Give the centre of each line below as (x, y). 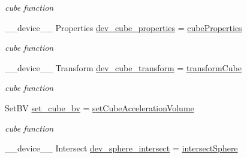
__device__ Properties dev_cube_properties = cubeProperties (123, 27)
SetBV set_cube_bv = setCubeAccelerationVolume (100, 107)
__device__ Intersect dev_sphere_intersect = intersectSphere (121, 148)
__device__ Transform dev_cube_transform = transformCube (123, 67)
